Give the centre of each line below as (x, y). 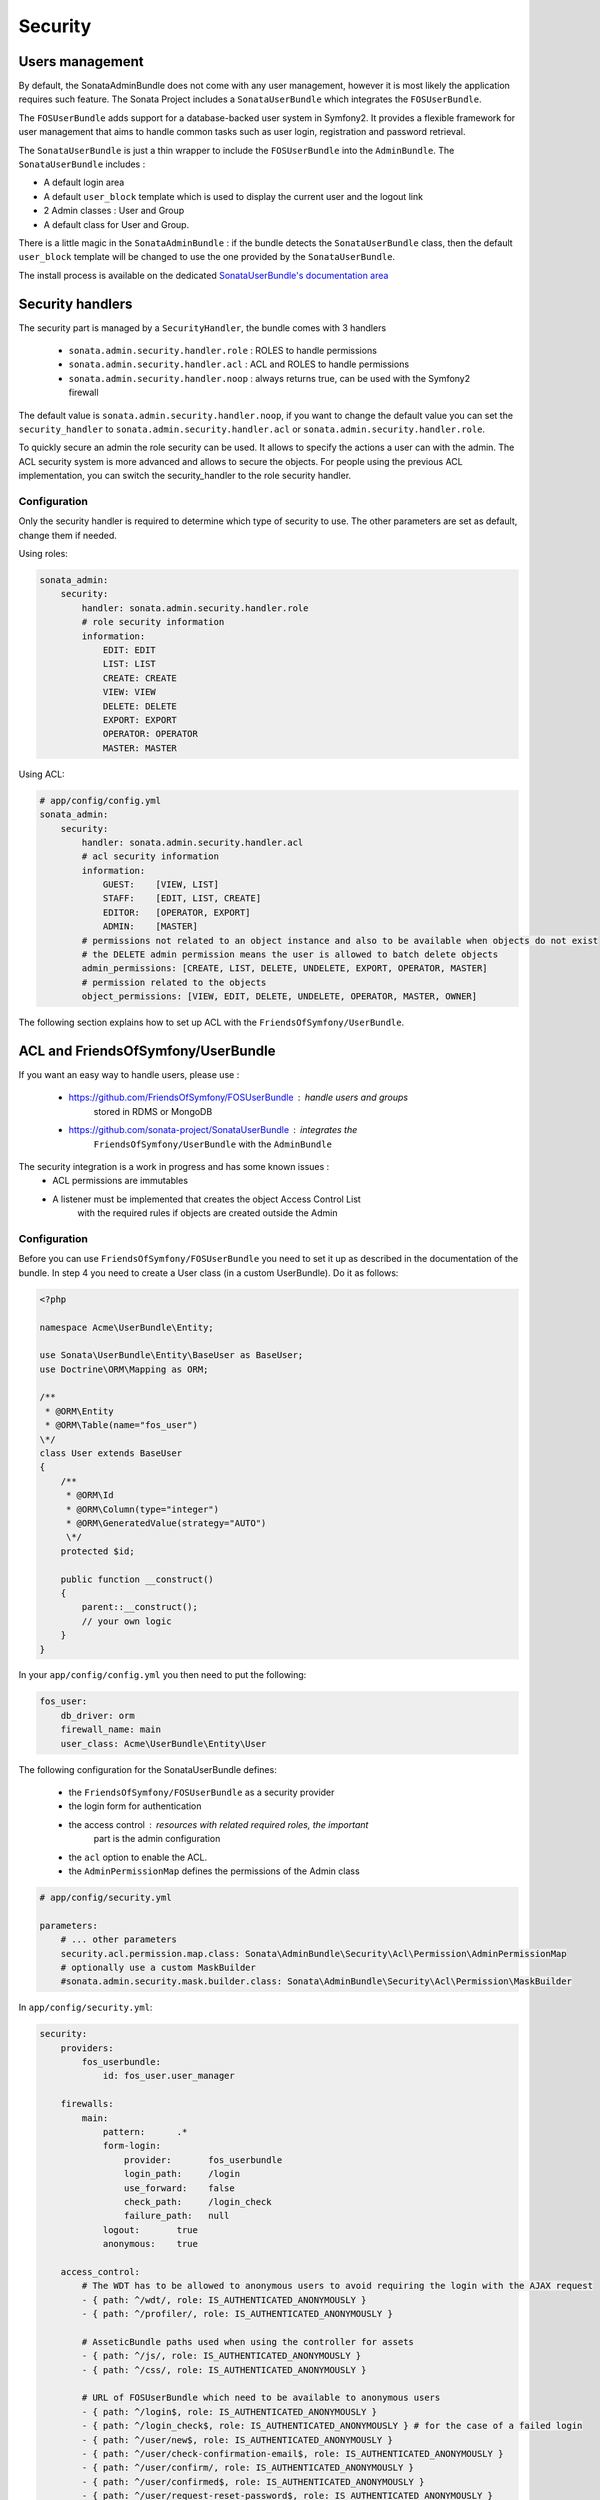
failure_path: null (176, 2216)
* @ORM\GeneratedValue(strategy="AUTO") (166, 1523)
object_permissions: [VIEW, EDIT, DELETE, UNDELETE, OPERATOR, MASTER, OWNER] (279, 996)
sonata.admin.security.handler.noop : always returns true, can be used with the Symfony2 (269, 378)
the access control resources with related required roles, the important (218, 1824)
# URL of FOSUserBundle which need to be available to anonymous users (261, 2398)
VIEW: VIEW (129, 692)
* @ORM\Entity (79, 1411)
